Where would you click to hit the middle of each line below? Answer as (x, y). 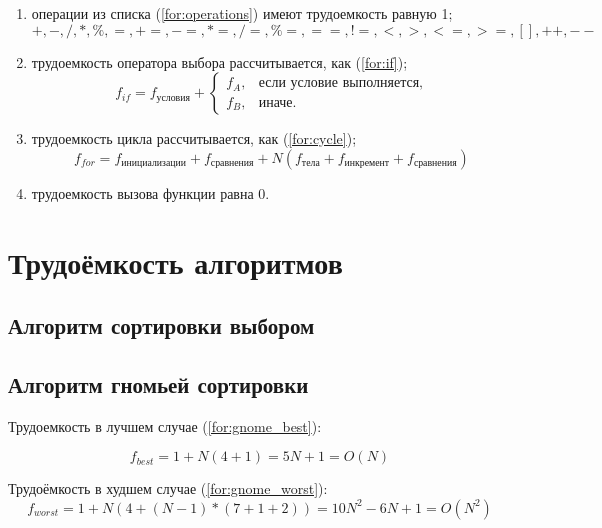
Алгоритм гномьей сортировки (158, 383)
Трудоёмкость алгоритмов (175, 261)
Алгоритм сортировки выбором (161, 325)
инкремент (367, 163)
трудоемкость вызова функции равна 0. (150, 192)
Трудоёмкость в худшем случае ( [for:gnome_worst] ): (168, 488)
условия (173, 97)
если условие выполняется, (340, 83)
